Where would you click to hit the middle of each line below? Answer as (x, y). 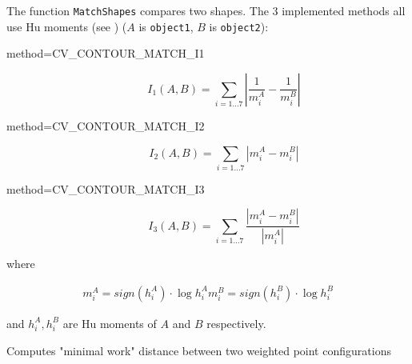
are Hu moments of (110, 323)
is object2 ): (239, 26)
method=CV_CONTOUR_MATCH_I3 (106, 188)
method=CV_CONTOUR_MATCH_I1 (106, 53)
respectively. (236, 323)
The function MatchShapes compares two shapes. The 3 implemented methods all (206, 10)
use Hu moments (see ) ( (67, 26)
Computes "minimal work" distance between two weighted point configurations (199, 350)
